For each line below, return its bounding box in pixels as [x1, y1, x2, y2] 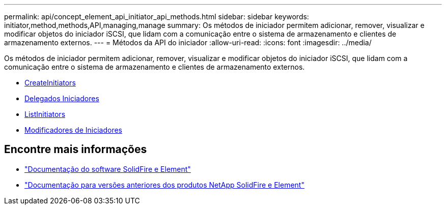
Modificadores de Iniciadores [24, 126, 122, 134]
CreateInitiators [24, 78, 76, 87]
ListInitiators [24, 110, 66, 118]
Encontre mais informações [4, 143, 147, 156]
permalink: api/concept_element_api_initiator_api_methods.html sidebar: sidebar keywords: [4, 12, 309, 21]
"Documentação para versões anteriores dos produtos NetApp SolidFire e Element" [24, 180, 304, 189]
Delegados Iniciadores [24, 94, 99, 103]
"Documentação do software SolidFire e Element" [24, 164, 191, 173]
